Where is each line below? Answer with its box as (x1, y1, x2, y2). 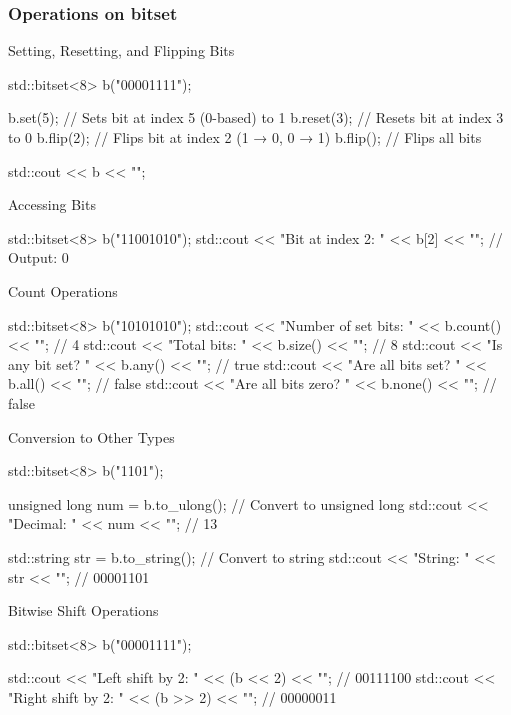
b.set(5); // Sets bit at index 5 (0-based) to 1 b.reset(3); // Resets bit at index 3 (8, 107, 504, 128)
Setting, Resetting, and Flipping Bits (8, 40, 235, 61)
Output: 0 (8, 247, 69, 268)
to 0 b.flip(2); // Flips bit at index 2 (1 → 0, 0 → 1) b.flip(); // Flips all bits (8, 127, 482, 147)
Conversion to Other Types (8, 426, 175, 447)
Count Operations (8, 280, 118, 301)
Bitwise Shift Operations (8, 600, 159, 621)
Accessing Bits (8, 194, 96, 215)
